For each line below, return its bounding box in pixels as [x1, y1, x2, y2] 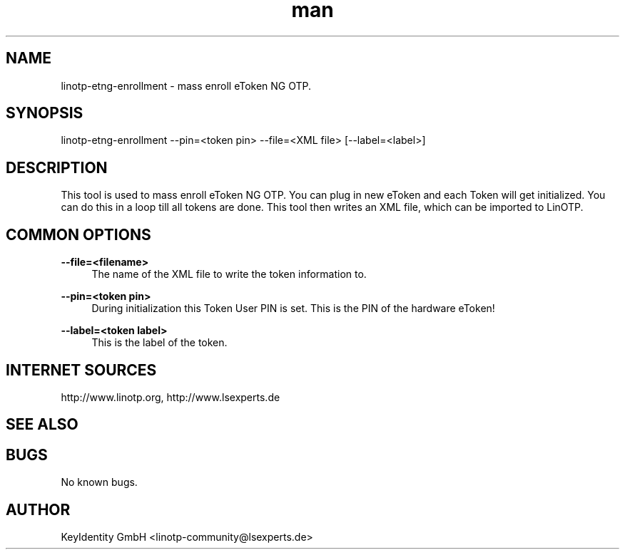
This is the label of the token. [91, 336, 228, 349]
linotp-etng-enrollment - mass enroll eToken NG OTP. [61, 79, 312, 92]
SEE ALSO [6, 415, 78, 434]
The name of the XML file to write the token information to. [91, 268, 367, 281]
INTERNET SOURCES [6, 361, 157, 379]
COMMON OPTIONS [6, 225, 151, 244]
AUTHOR [6, 500, 71, 519]
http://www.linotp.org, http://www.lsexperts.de [61, 390, 280, 403]
